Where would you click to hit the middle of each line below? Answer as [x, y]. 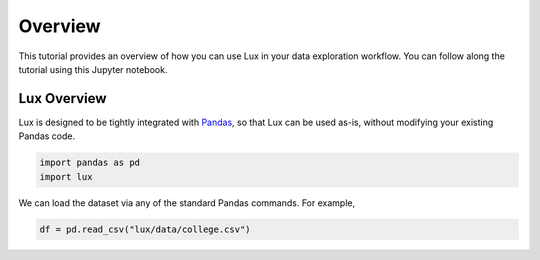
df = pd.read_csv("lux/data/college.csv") [145, 229]
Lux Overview [62, 98]
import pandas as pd [89, 163]
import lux [66, 176]
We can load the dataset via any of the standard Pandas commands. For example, [186, 202]
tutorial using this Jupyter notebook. [93, 69]
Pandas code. [46, 136]
